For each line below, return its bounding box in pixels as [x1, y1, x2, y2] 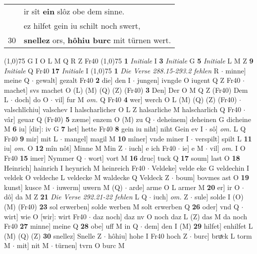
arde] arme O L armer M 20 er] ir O [129, 182, 240, 192]
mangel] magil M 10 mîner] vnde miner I [64, 133, 189, 143]
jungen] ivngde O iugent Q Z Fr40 [137, 75, 241, 85]
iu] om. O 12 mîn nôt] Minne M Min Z [4, 143, 123, 153]
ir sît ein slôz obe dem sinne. [24, 5, 125, 17]
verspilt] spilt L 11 [195, 133, 252, 143]
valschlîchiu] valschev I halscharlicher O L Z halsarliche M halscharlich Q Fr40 [4, 104, 241, 114]
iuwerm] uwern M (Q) [56, 182, 123, 192]
